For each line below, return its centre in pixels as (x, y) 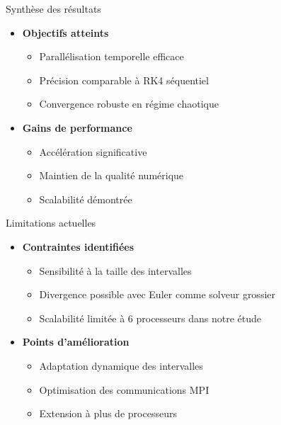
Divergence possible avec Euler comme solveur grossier (157, 294)
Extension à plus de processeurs (108, 413)
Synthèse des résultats (53, 8)
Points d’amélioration (76, 342)
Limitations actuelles (51, 223)
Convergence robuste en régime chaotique (129, 104)
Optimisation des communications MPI (124, 389)
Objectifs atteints (65, 32)
